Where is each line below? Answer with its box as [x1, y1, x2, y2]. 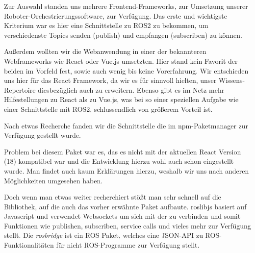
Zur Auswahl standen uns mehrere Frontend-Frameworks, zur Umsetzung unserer [4, 1, 248, 11]
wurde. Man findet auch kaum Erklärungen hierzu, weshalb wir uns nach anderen [4, 165, 249, 176]
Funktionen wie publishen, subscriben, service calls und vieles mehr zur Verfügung [4, 220, 251, 230]
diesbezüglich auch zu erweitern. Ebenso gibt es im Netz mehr [38, 84, 225, 95]
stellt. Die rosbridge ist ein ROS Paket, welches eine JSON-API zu [4, 230, 203, 240]
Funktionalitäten [4, 240, 54, 250]
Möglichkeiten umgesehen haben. [4, 175, 103, 185]
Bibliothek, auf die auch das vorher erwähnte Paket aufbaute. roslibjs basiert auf [4, 201, 247, 211]
